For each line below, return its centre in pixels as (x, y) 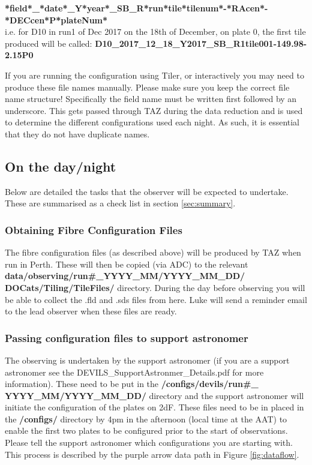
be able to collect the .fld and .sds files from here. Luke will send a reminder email (156, 299)
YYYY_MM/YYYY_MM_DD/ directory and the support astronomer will (154, 395)
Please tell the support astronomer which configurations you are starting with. (149, 442)
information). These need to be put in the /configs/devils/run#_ (132, 384)
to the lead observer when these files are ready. (91, 311)
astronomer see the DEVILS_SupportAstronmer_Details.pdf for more (134, 372)
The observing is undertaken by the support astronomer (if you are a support (147, 360)
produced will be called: (49, 43)
